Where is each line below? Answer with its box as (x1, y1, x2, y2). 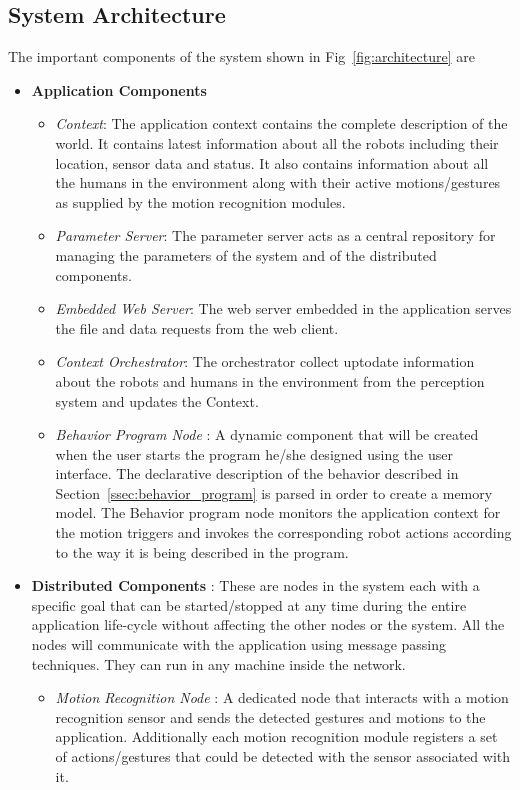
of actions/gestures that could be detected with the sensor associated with (55, 746, 511, 767)
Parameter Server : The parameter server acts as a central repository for (55, 225, 496, 246)
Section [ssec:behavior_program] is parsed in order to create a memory (55, 482, 493, 503)
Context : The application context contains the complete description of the (55, 113, 508, 134)
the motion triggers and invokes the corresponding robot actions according (55, 522, 512, 543)
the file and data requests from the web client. (55, 317, 339, 338)
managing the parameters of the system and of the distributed (55, 244, 437, 265)
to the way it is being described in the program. (55, 541, 349, 562)
